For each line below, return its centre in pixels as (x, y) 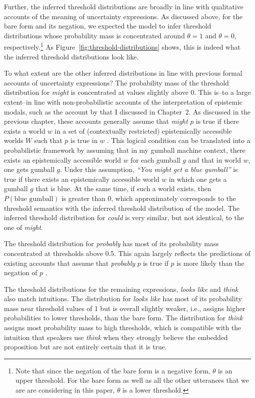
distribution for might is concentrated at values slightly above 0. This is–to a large (127, 92)
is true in (84, 140)
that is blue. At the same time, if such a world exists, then (123, 188)
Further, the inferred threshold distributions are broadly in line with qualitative (124, 6)
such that (48, 140)
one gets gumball (29, 169)
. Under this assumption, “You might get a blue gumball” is (149, 169)
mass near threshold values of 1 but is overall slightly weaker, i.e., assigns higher (125, 308)
